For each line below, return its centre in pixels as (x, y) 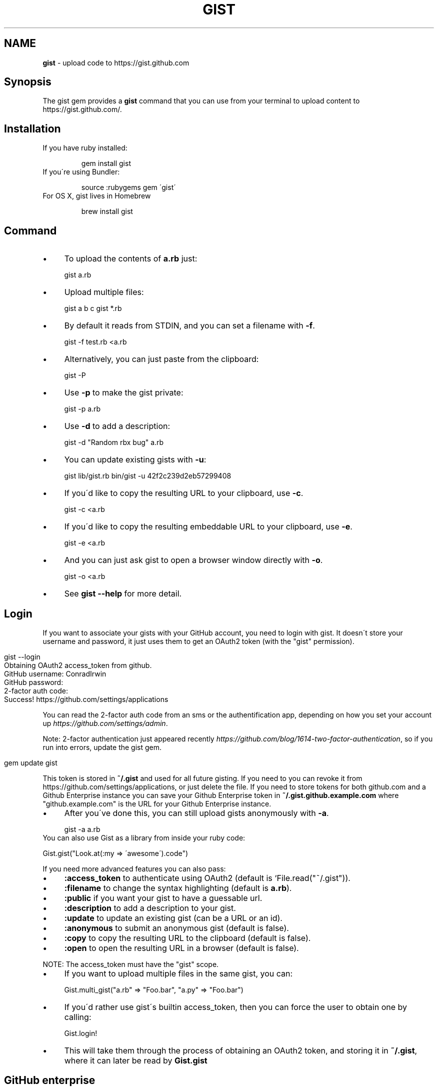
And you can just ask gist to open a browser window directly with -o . (193, 560)
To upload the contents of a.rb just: (131, 259)
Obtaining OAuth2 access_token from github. (78, 665)
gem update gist (31, 762)
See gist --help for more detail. (123, 594)
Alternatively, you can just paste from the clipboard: (161, 359)
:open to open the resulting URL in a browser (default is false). (181, 948)
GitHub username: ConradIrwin (55, 673)
